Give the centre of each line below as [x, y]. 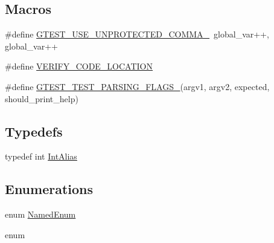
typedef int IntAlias [41, 156]
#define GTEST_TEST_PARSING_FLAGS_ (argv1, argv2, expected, [137, 86]
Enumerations [49, 189]
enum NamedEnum [40, 214]
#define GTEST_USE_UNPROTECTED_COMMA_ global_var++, [137, 34]
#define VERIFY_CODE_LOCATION [79, 66]
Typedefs [34, 131]
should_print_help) [42, 98]
